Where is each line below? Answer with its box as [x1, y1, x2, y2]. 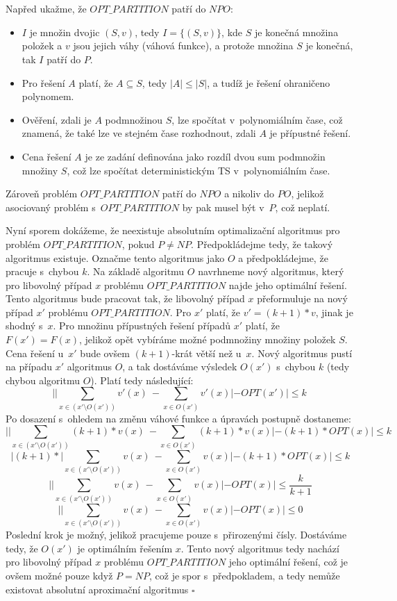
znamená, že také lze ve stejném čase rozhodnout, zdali [22, 126, 256, 140]
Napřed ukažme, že [6, 1, 87, 16]
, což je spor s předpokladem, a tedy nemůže [149, 568, 340, 582]
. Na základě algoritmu [87, 264, 185, 279]
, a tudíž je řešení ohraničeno [207, 75, 330, 90]
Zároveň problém [6, 186, 78, 201]
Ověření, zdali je [22, 112, 92, 126]
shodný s [6, 318, 43, 333]
